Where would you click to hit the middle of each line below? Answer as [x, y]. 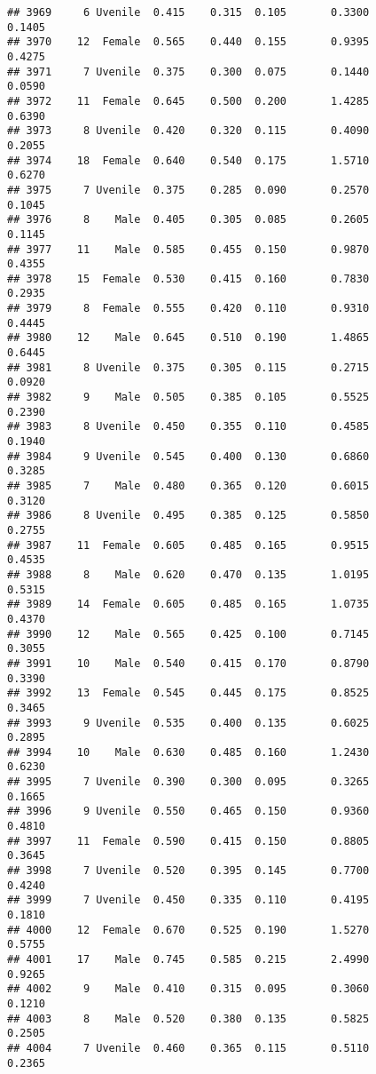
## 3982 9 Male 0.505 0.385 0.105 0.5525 [188, 398]
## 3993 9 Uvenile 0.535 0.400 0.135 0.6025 [188, 723]
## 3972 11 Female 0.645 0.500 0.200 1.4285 [188, 101]
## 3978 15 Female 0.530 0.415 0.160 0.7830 [188, 278]
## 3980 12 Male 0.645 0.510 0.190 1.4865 [188, 338]
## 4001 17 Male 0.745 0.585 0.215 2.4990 [188, 959]
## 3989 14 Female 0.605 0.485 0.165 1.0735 [188, 605]
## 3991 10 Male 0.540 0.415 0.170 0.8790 [188, 663]
